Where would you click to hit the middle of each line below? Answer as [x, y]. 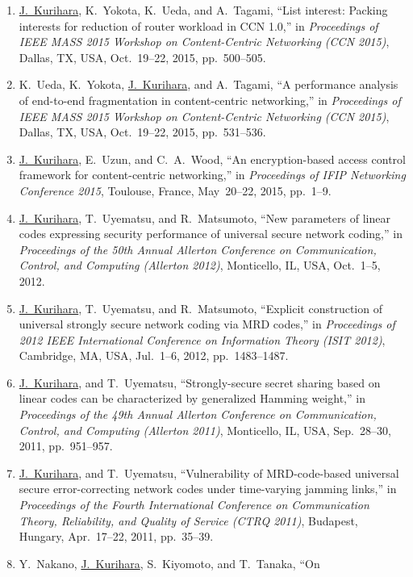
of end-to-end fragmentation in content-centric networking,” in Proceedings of [210, 100]
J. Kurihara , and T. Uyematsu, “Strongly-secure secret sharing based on [200, 382]
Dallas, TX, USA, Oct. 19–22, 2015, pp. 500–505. [142, 57]
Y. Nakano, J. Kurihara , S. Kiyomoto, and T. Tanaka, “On [169, 563]
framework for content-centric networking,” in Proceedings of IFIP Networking [212, 175]
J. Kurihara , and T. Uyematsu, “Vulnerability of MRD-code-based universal [209, 472]
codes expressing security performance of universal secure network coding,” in [211, 234]
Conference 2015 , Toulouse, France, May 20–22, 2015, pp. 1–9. [175, 190]
